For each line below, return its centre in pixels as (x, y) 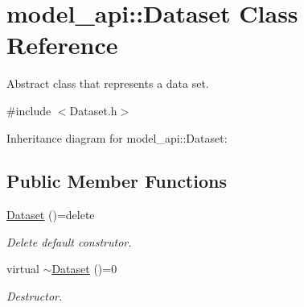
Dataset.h (93, 110)
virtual (23, 269)
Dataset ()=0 (84, 269)
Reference (62, 45)
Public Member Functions (117, 181)
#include (29, 110)
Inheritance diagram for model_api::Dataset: (117, 137)
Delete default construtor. (69, 241)
